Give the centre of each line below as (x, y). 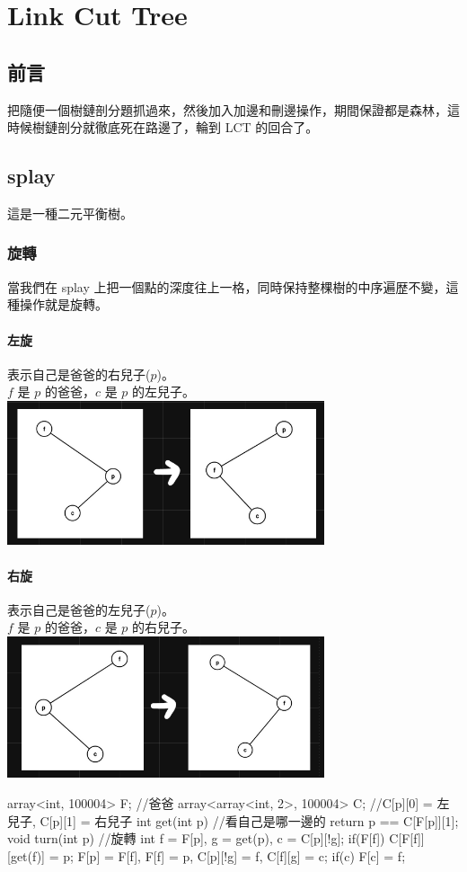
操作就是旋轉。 (63, 304)
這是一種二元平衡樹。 (70, 213)
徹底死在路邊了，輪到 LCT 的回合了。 (207, 127)
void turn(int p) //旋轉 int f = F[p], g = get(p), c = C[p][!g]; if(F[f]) (196, 838)
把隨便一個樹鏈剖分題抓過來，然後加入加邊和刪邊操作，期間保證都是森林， (227, 109)
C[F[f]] (407, 838)
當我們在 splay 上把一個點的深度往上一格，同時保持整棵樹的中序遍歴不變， (227, 286)
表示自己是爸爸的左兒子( (79, 609)
